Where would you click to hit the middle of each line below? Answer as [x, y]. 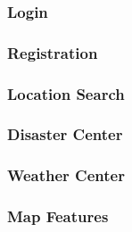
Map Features [58, 216]
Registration [53, 52]
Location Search [66, 93]
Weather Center [66, 175]
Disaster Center [65, 134]
